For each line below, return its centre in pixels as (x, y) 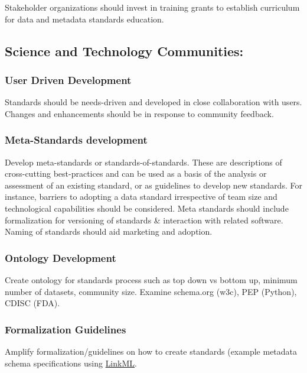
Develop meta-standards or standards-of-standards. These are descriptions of (143, 162)
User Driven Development (68, 80)
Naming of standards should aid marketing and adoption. (109, 231)
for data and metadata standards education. (84, 19)
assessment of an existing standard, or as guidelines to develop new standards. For (153, 185)
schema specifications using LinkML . (71, 363)
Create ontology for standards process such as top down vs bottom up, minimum (151, 279)
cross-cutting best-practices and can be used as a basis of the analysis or (136, 173)
